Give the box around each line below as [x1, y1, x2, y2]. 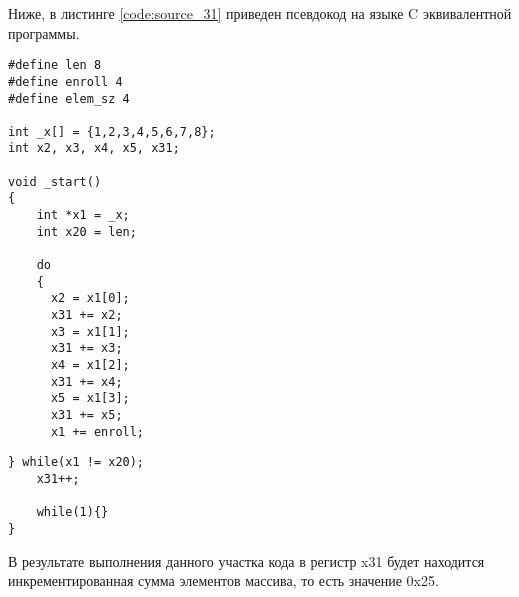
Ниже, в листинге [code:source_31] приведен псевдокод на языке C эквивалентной [8, 3, 512, 23]
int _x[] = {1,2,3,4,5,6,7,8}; [8, 124, 216, 139]
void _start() [8, 174, 102, 189]
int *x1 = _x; [36, 208, 130, 223]
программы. [8, 22, 80, 43]
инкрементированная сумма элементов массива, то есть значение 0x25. [8, 570, 439, 591]
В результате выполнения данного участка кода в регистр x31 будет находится [8, 550, 485, 571]
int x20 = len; [36, 224, 137, 239]
